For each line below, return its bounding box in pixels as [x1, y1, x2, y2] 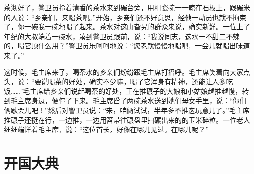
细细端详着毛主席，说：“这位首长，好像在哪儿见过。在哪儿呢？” [4, 124, 209, 134]
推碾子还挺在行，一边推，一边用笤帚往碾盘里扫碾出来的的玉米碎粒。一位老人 [4, 114, 250, 125]
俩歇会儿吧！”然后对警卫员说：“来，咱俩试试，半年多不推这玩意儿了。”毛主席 [4, 105, 250, 115]
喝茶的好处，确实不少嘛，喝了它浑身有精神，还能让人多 [48, 76, 226, 87]
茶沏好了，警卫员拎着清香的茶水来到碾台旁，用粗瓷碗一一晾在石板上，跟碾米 [4, 2, 250, 12]
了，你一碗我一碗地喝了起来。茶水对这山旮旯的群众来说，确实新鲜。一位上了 [4, 22, 250, 32]
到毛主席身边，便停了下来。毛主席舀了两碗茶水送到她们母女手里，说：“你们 [4, 95, 247, 106]
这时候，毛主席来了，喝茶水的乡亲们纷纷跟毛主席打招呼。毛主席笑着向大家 [4, 66, 243, 77]
